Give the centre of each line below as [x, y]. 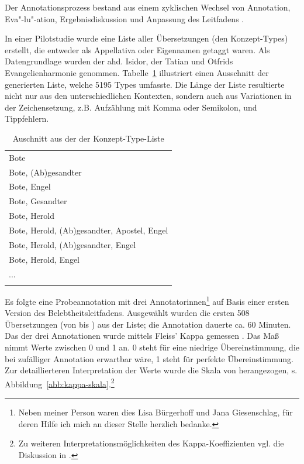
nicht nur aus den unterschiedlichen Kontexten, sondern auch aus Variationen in [148, 96]
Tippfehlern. [27, 118]
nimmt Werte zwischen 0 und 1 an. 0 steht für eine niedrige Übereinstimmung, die [152, 347]
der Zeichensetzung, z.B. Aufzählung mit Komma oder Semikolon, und [131, 107]
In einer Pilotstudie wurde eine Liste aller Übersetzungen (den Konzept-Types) [146, 38]
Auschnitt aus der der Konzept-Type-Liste [88, 138]
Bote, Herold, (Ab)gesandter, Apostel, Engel [89, 230]
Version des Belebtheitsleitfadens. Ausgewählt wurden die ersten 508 [127, 313]
